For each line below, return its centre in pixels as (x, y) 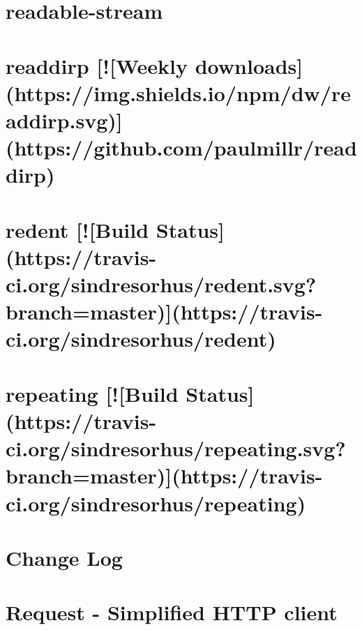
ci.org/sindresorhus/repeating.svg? (176, 448)
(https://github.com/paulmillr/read (181, 148)
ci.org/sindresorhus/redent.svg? (161, 284)
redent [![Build (77, 229)
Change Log (64, 557)
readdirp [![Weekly (97, 65)
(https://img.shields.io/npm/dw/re (178, 92)
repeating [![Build (92, 393)
